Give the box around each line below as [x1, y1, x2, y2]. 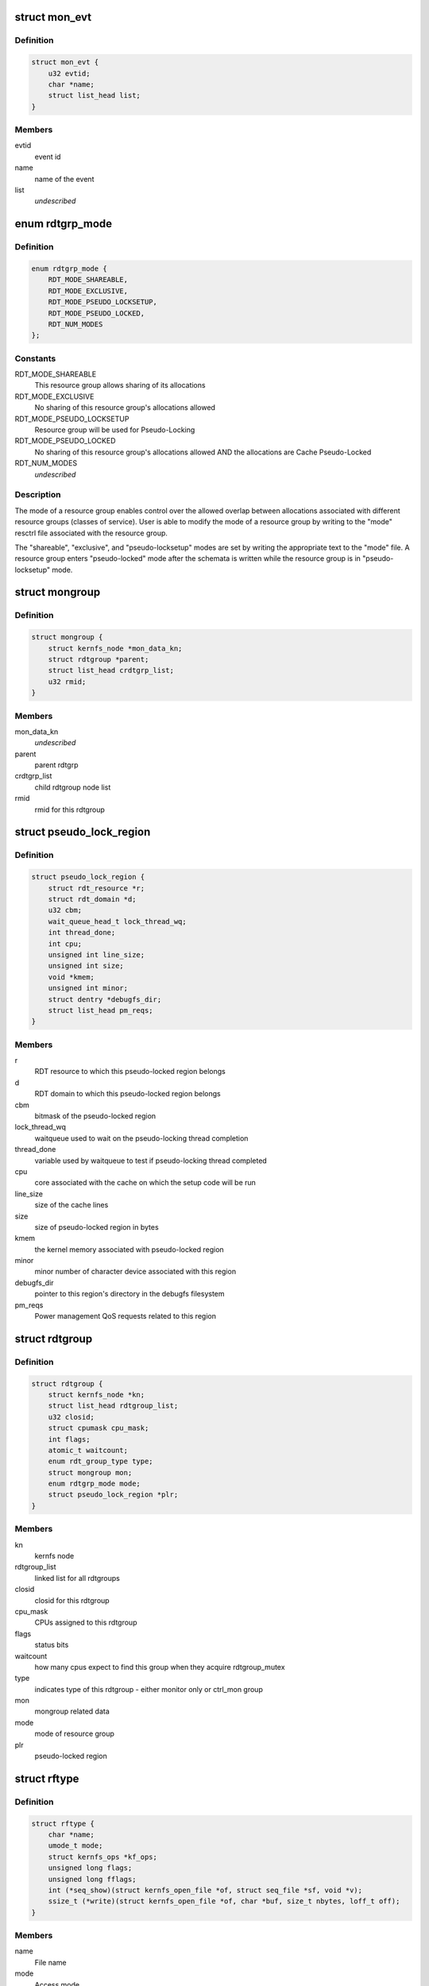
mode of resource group [34, 1729, 115, 1739]
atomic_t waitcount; [48, 1446, 129, 1455]
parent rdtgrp [34, 760, 79, 770]
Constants [14, 353, 56, 364]
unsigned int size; [48, 961, 125, 971]
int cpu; [48, 939, 83, 949]
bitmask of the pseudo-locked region [34, 1111, 157, 1120]
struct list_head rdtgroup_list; [48, 1401, 179, 1410]
